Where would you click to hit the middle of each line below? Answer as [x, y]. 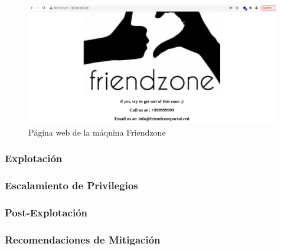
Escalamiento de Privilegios [71, 185]
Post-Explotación [46, 212]
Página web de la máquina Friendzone [97, 132]
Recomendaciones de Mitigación [83, 239]
